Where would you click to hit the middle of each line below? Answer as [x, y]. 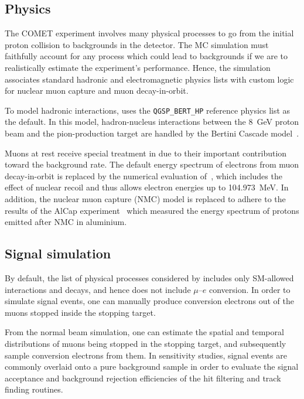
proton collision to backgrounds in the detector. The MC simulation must [137, 44]
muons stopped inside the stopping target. [80, 312]
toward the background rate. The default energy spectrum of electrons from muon [152, 164]
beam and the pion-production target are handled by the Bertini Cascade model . [152, 133]
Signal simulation [58, 253]
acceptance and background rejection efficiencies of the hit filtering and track [143, 378]
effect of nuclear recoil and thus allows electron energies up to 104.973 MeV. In [147, 187]
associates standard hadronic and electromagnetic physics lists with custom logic [149, 79]
